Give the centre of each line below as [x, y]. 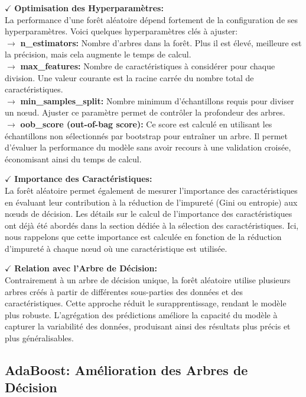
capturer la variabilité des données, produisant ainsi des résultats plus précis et [148, 326]
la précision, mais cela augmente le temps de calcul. [98, 54]
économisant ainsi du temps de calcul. [73, 159]
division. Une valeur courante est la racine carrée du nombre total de [129, 77]
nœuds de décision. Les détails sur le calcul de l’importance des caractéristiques [149, 214]
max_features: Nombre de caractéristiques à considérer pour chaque [148, 65]
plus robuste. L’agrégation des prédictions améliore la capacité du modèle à [141, 314]
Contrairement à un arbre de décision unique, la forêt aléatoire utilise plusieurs [148, 280]
